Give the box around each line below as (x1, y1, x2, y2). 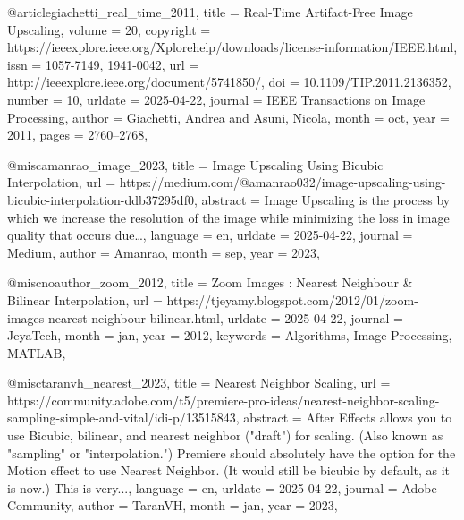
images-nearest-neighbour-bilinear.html (7, 308, 220, 327)
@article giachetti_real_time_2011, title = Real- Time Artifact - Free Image (7, 3, 413, 21)
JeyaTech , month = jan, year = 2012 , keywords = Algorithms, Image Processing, (7, 326, 452, 345)
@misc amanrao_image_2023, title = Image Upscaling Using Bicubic (7, 155, 384, 174)
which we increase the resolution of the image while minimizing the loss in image (7, 208, 450, 226)
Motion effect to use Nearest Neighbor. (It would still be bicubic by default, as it (7, 461, 451, 480)
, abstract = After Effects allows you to (235, 408, 452, 427)
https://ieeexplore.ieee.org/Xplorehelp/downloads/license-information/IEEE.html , (7, 38, 458, 56)
